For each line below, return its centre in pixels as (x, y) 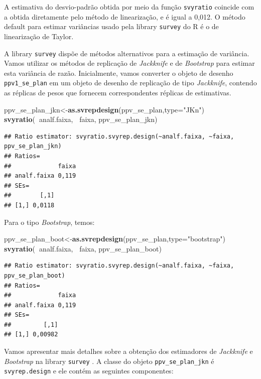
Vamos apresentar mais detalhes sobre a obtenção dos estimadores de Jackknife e (128, 351)
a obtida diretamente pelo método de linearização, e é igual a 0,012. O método (125, 16)
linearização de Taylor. (39, 36)
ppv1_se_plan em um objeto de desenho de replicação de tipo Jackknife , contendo (130, 83)
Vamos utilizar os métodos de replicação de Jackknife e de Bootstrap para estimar (129, 63)
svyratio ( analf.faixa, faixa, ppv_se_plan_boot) (83, 248)
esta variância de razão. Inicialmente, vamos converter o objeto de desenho (119, 73)
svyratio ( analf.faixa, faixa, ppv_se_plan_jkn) (81, 119)
